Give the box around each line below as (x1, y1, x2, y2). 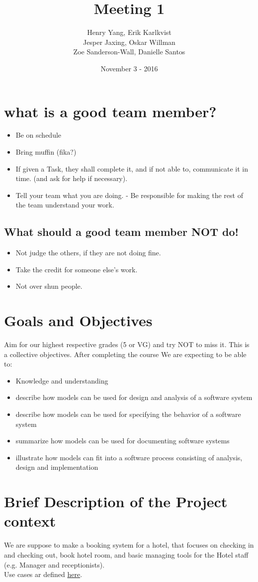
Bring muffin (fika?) (15, 147, 77, 157)
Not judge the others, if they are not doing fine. (15, 247, 161, 258)
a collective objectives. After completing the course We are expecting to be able (4, 349, 247, 359)
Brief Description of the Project (4, 491, 228, 512)
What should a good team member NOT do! (4, 224, 239, 239)
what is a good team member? (4, 101, 217, 121)
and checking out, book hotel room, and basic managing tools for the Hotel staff (4, 549, 249, 560)
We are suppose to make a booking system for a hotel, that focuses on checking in (4, 540, 254, 550)
